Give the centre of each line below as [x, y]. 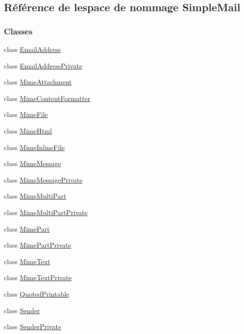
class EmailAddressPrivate [43, 65]
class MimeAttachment [38, 82]
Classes [18, 31]
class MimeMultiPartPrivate [46, 212]
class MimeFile [26, 114]
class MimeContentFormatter [47, 98]
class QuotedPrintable [37, 293]
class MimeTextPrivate [38, 277]
